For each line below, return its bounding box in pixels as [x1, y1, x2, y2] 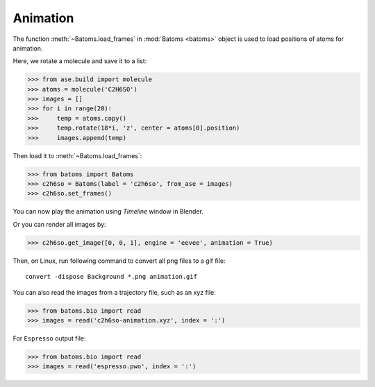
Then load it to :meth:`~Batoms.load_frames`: [12, 151, 142, 160]
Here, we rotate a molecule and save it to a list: [12, 57, 147, 65]
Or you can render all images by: [12, 220, 107, 228]
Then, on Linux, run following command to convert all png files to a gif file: [12, 257, 226, 265]
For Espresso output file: [12, 334, 86, 343]
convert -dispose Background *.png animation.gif [25, 273, 198, 281]
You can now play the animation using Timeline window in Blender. [12, 207, 204, 216]
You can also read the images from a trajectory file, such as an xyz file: [12, 288, 217, 296]
